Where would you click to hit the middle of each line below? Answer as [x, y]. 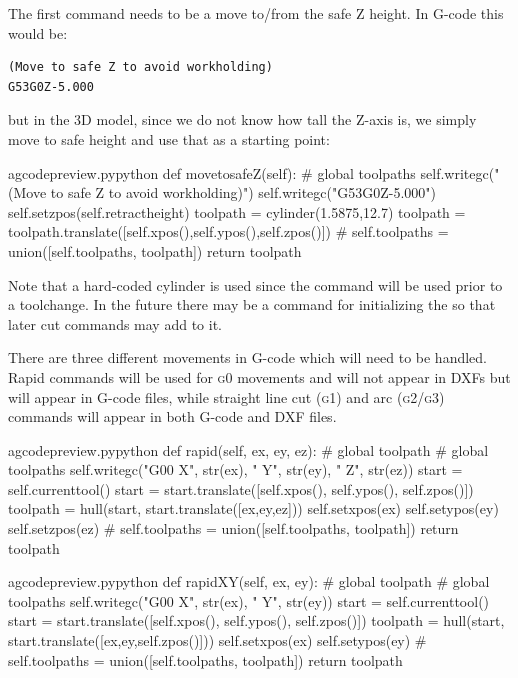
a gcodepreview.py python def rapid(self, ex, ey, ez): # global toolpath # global [248, 449]
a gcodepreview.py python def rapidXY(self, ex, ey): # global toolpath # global [249, 581]
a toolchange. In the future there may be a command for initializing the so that [252, 304]
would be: [38, 32]
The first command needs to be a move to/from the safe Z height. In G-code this [256, 13]
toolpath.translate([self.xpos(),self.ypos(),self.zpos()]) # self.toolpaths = [228, 231]
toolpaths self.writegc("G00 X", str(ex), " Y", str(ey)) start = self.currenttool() [249, 600]
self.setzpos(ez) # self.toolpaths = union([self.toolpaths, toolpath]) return [233, 528]
